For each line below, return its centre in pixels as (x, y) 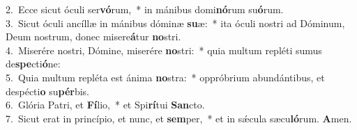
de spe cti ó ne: (33, 64)
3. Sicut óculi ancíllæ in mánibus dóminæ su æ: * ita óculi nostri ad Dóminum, (175, 23)
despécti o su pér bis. (48, 91)
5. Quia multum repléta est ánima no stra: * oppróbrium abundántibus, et (165, 77)
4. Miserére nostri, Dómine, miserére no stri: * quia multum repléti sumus (164, 50)
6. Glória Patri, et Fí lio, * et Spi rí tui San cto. (105, 105)
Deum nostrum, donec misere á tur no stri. (93, 36)
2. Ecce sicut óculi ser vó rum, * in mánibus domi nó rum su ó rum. (145, 9)
